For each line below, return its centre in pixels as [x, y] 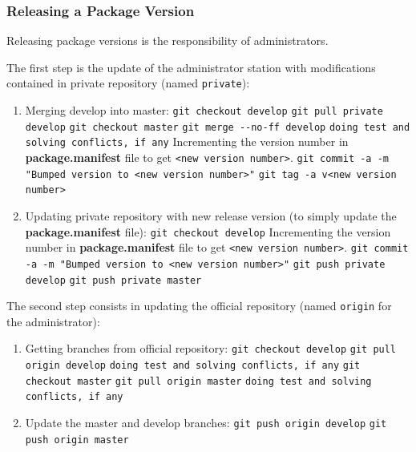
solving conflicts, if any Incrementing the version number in [187, 141]
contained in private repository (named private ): [128, 83]
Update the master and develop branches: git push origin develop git [206, 423]
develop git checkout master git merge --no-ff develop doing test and [218, 127]
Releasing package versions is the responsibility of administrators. [168, 40]
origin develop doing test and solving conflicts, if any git [193, 366]
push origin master [77, 440]
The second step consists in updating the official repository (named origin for [199, 306]
